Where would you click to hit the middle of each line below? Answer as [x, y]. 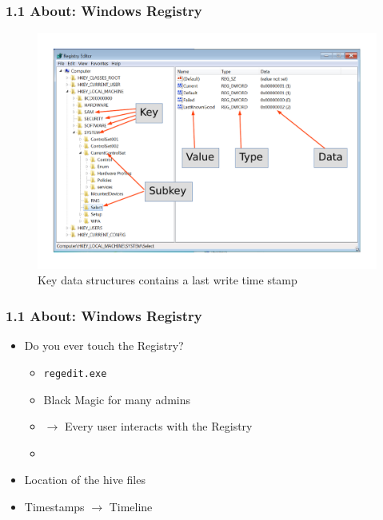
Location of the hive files [85, 480]
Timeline [131, 506]
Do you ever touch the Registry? [104, 345]
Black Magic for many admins [117, 399]
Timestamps [54, 506]
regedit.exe [75, 373]
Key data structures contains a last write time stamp [168, 280]
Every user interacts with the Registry [158, 426]
